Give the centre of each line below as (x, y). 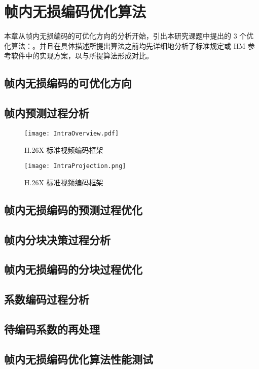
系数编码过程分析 (47, 299)
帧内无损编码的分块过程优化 (73, 269)
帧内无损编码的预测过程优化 (73, 209)
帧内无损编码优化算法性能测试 (79, 359)
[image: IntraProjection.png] (75, 166)
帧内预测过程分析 (47, 113)
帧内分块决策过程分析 (57, 239)
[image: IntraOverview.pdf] (72, 133)
